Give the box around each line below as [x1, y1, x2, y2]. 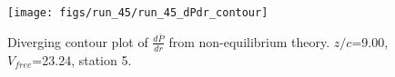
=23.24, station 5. [32, 50, 132, 69]
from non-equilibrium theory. [168, 32, 330, 51]
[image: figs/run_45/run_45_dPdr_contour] [7, 6, 268, 19]
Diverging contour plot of [7, 32, 148, 51]
